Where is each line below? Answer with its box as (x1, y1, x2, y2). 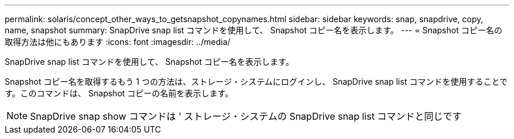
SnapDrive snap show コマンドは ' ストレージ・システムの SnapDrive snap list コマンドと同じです (30, 110, 462, 122)
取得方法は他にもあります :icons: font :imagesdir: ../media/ (5, 37, 231, 47)
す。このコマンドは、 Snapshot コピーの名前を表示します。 (5, 88, 234, 98)
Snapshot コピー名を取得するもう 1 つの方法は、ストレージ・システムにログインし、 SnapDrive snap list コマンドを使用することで (5, 77, 508, 86)
